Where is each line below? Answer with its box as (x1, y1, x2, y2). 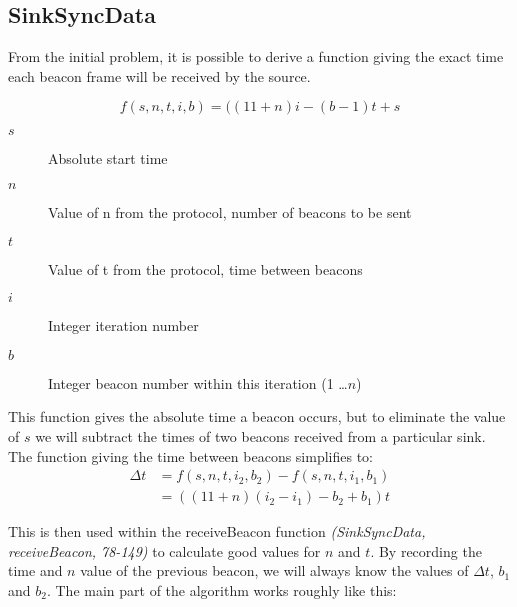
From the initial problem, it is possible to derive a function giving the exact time (8, 46, 504, 67)
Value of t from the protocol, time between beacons (48, 258, 363, 279)
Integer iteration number (48, 315, 199, 336)
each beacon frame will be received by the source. (8, 65, 311, 86)
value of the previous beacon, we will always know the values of (80, 560, 469, 581)
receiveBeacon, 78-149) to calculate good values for (8, 540, 321, 561)
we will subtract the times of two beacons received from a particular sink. (35, 425, 486, 446)
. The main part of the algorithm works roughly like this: (46, 579, 397, 600)
